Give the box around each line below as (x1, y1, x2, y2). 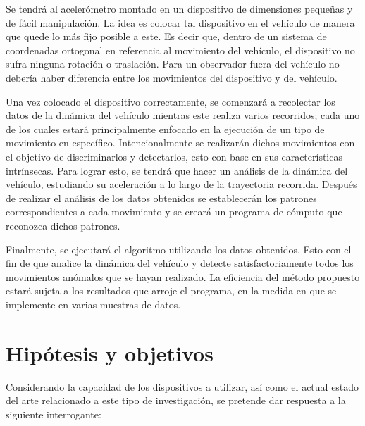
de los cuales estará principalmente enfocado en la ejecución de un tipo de (6, 121, 325, 136)
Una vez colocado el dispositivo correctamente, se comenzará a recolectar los (6, 94, 335, 108)
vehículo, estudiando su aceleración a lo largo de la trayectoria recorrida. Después (6, 177, 357, 192)
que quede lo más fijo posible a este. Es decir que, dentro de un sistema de (6, 29, 327, 44)
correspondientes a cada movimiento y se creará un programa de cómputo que (6, 204, 342, 219)
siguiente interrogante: (6, 406, 101, 421)
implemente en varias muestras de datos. (6, 296, 181, 311)
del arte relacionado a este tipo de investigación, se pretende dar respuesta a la (6, 393, 346, 408)
